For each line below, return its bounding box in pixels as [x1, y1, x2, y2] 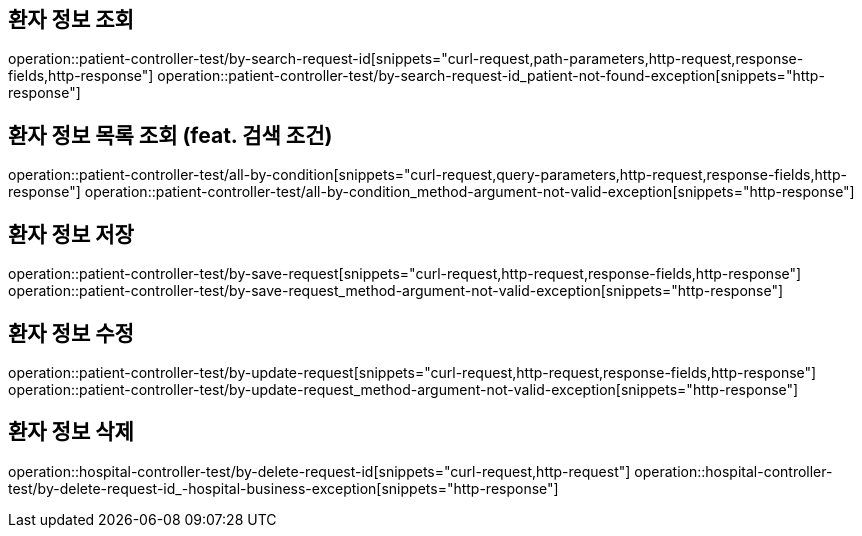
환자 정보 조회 [8, 7, 134, 32]
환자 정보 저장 [8, 221, 134, 247]
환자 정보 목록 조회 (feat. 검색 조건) [8, 122, 333, 148]
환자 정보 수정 [8, 320, 134, 346]
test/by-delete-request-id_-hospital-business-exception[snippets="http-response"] [8, 479, 559, 497]
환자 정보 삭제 [8, 419, 134, 445]
